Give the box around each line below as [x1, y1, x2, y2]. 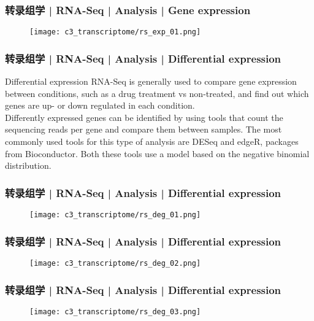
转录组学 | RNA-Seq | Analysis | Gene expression [5, 2, 251, 17]
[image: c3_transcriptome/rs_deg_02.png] [29, 258, 201, 268]
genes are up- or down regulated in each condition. [5, 99, 195, 112]
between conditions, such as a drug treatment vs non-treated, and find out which [5, 87, 309, 99]
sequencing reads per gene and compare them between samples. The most [5, 123, 282, 136]
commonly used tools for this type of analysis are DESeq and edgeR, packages [5, 135, 299, 148]
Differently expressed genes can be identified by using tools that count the [5, 110, 283, 123]
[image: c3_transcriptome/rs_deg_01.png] [29, 211, 201, 220]
